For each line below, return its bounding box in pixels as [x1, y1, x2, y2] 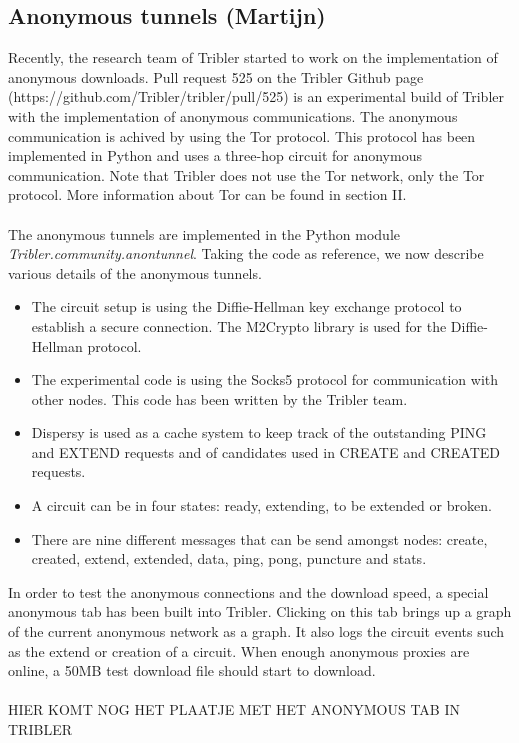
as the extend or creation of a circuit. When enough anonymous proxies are [8, 640, 470, 661]
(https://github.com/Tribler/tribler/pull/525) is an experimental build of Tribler [8, 86, 504, 107]
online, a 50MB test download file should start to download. [8, 660, 376, 681]
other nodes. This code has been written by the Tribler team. [31, 388, 408, 409]
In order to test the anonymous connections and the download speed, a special [8, 581, 489, 602]
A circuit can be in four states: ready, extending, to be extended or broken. [31, 495, 492, 516]
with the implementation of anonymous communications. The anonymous [8, 105, 458, 126]
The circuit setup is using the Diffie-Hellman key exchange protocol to [31, 296, 462, 317]
